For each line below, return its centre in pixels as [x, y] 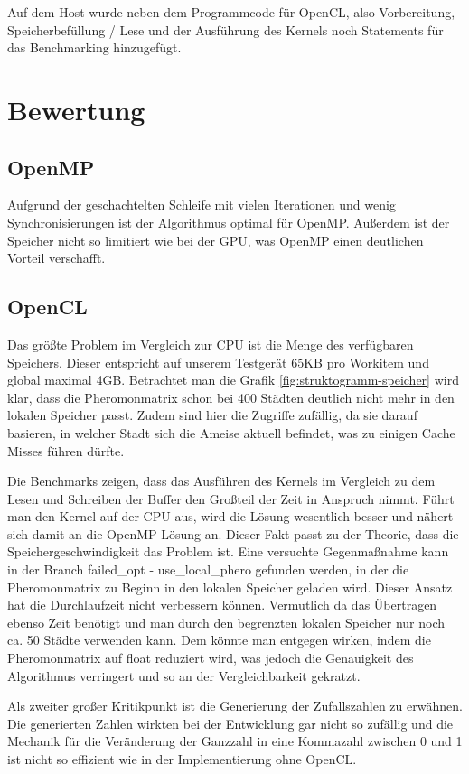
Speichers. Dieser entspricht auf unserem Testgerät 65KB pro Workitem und [218, 362]
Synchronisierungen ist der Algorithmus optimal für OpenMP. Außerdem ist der [229, 222]
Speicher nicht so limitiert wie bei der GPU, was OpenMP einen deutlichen [216, 240]
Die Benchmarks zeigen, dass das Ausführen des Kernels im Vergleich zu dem [221, 481]
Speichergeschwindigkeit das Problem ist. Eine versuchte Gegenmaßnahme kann [228, 551]
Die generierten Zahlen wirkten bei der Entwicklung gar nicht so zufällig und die [230, 723]
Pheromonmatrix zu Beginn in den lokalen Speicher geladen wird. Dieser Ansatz [230, 587]
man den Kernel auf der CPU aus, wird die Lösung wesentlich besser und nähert [230, 516]
